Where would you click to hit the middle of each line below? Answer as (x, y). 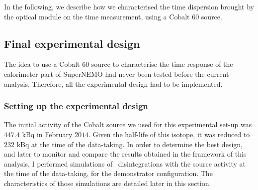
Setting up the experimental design (76, 106)
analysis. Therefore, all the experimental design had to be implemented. (113, 84)
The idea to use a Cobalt (42, 64)
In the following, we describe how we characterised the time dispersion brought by (129, 6)
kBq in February (47, 134)
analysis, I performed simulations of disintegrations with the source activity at (125, 163)
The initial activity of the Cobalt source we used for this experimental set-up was (128, 124)
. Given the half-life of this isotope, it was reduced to (169, 134)
